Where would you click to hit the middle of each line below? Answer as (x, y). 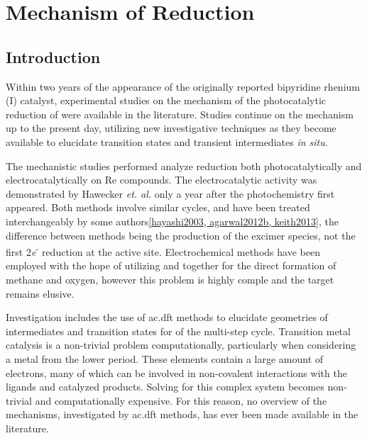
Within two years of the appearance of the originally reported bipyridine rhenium (183, 86)
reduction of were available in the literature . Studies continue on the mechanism (180, 114)
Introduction (53, 56)
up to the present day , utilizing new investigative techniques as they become (171, 128)
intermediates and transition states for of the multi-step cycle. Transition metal (178, 331)
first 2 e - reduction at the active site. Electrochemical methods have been (163, 251)
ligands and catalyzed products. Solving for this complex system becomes (165, 387)
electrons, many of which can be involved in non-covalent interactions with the (176, 372)
